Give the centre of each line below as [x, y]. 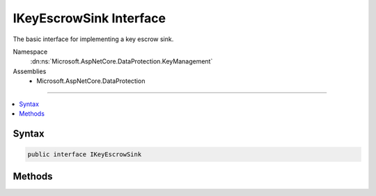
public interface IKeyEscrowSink [85, 154]
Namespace [30, 52]
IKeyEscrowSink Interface [89, 18]
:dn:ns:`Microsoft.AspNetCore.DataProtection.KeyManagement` [122, 61]
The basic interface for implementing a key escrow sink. [93, 39]
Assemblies [30, 71]
